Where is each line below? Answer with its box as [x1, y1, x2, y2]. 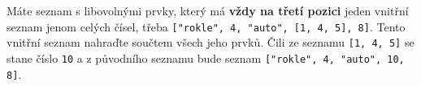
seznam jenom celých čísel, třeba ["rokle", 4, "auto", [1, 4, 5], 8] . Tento [7, 18, 406, 35]
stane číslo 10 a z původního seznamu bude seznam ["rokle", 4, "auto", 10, [7, 49, 405, 66]
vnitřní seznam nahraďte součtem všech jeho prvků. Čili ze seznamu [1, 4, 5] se [7, 34, 414, 51]
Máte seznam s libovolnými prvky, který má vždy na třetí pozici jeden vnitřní [7, 2, 409, 18]
